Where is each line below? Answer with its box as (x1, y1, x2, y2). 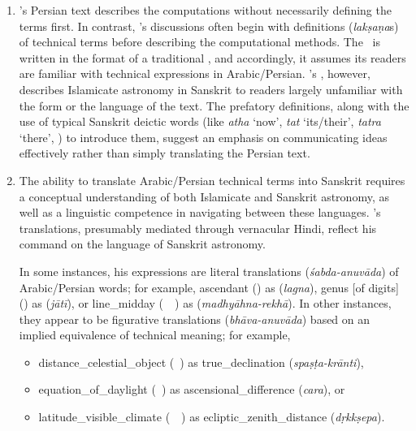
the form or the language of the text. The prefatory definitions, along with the (19, 97, 409, 114)
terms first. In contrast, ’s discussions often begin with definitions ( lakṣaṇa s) (19, 17, 399, 34)
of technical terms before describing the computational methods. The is (19, 33, 380, 50)
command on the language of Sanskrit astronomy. (19, 235, 266, 252)
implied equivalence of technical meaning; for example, (19, 326, 291, 343)
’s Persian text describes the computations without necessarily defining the (19, 2, 392, 18)
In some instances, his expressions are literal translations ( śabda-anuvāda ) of (19, 262, 399, 279)
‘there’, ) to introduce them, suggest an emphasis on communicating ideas (19, 128, 388, 145)
